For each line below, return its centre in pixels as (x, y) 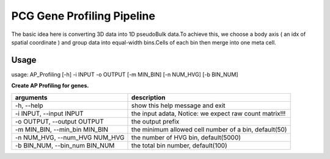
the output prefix (156, 121)
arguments (31, 97)
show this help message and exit (178, 105)
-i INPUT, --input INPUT (49, 113)
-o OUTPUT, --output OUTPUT (59, 121)
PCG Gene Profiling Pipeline (83, 16)
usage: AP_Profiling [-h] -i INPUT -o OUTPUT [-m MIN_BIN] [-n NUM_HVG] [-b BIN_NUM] (125, 74)
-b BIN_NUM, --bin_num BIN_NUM (65, 145)
